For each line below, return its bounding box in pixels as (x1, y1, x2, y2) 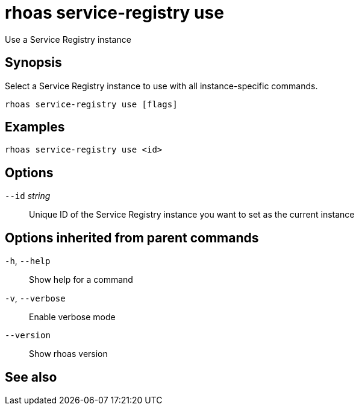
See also (5, 369, 57, 385)
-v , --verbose (5, 293, 66, 304)
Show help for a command (29, 274, 133, 285)
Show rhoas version (29, 348, 108, 359)
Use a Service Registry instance (5, 34, 131, 45)
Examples (5, 119, 65, 135)
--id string (5, 191, 51, 201)
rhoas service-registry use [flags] (5, 99, 178, 109)
